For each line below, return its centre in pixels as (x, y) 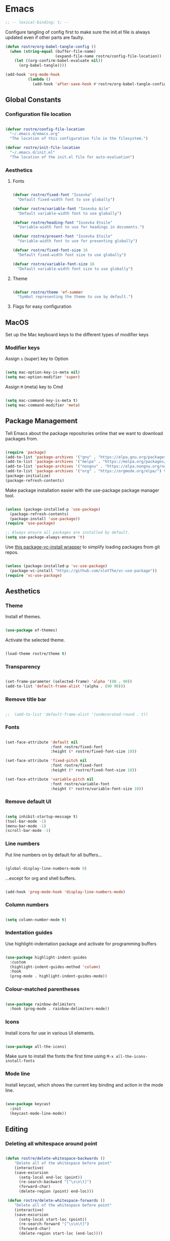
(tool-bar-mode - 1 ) (26, 821)
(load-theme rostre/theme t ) (36, 654)
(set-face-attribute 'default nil (42, 742)
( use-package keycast (28, 1104)
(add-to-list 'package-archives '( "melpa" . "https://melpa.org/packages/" (87, 462)
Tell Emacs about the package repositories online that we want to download (84, 433)
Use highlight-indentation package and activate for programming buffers (81, 944)
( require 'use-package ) (30, 524)
